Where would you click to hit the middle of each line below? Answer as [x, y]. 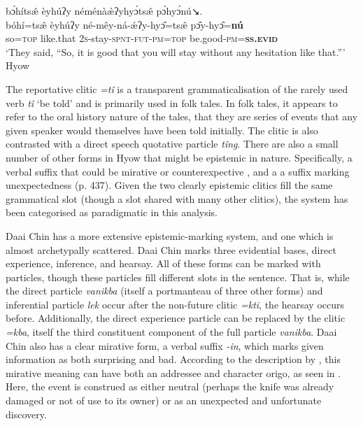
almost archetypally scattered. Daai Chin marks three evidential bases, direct [171, 249]
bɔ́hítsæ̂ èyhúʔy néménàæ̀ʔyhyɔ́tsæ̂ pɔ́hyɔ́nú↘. [104, 10]
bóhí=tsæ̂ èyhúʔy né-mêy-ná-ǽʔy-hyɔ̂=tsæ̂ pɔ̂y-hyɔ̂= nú [124, 24]
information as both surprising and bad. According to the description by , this [173, 359]
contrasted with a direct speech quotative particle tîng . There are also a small [172, 144]
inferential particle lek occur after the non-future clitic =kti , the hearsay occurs [175, 304]
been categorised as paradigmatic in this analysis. [112, 212]
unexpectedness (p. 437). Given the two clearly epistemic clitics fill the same [169, 185]
